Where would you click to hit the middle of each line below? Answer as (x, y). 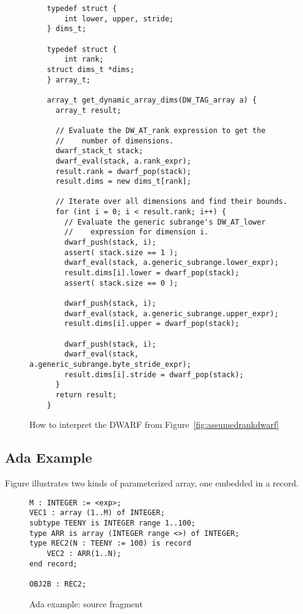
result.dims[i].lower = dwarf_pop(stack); (152, 273)
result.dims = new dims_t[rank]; (123, 182)
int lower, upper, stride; (119, 19)
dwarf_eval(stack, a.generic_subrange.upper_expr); (172, 313)
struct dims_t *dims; (90, 69)
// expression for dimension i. (137, 232)
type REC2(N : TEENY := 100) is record (110, 544)
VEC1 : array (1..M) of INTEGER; (97, 513)
